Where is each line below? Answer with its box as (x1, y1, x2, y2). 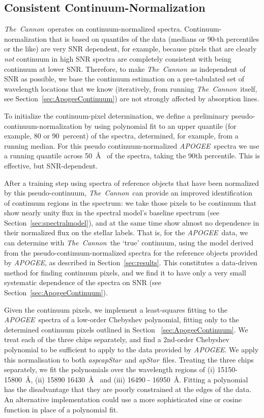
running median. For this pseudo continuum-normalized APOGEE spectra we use (4, 140, 259, 151)
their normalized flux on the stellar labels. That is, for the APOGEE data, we (4, 227, 248, 238)
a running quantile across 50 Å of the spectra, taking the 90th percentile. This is (4, 150, 260, 161)
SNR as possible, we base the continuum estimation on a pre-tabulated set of (4, 73, 244, 84)
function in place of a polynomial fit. (4, 404, 119, 414)
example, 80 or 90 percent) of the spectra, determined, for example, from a (4, 130, 239, 141)
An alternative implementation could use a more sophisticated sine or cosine (4, 394, 242, 404)
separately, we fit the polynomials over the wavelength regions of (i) (4, 364, 215, 375)
